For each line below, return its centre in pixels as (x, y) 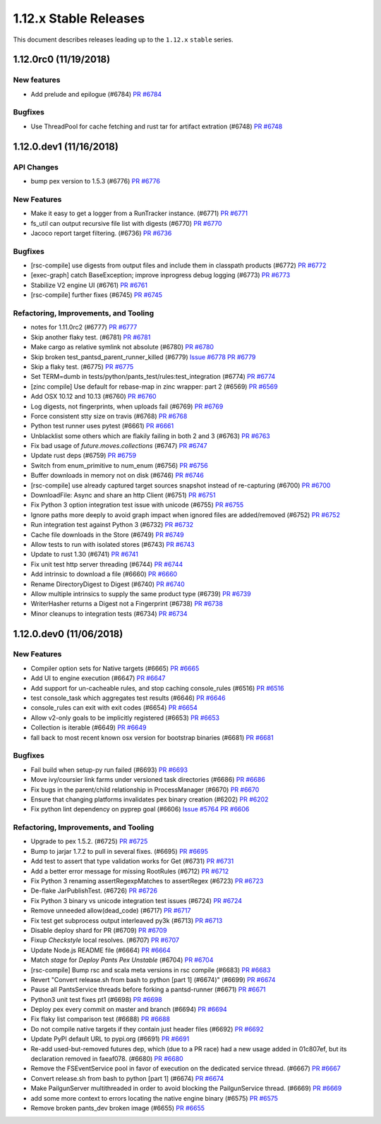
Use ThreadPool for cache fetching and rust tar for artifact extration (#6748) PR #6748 (157, 126)
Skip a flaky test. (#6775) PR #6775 (82, 366)
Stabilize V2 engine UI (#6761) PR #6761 (89, 285)
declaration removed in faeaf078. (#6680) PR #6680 (107, 1059)
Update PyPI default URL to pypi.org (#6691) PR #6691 (110, 1039)
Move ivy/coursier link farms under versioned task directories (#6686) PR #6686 (148, 780)
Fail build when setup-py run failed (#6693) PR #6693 (109, 770)
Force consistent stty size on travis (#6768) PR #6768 (109, 416)
